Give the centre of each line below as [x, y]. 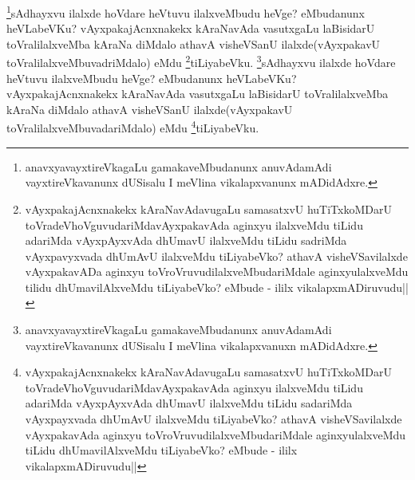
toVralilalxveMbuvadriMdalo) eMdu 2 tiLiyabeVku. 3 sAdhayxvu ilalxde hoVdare [201, 61]
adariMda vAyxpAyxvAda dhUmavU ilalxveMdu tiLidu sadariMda [189, 403]
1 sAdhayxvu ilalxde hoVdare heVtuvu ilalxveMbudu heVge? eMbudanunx [186, 12]
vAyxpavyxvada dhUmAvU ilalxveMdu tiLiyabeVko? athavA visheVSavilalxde [216, 256]
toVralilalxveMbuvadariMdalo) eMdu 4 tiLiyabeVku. [133, 127]
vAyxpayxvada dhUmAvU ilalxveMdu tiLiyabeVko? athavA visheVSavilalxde [213, 419]
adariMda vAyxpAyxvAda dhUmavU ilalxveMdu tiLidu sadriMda [186, 240]
